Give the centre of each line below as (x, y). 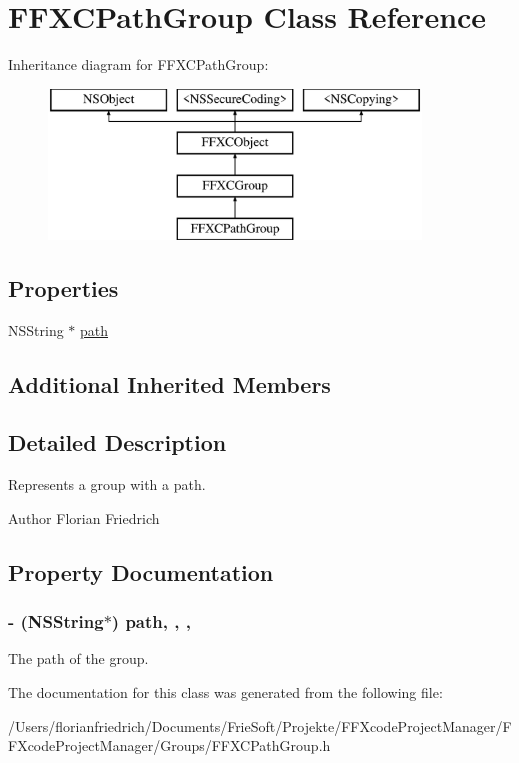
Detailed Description (117, 442)
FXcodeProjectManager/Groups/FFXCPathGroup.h (169, 745)
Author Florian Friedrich (84, 517)
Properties (63, 287)
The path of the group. (78, 658)
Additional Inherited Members (169, 383)
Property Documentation (141, 571)
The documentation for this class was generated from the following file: (225, 692)
